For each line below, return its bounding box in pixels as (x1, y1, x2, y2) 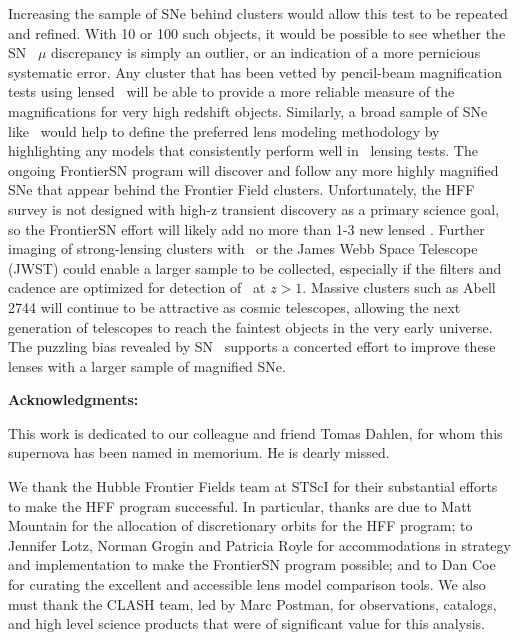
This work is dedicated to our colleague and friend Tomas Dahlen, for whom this (8, 422, 503, 443)
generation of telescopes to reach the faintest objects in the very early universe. (8, 316, 493, 337)
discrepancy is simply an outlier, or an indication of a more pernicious (51, 42, 481, 63)
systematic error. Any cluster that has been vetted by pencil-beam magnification (8, 61, 502, 82)
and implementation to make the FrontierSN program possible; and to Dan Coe (8, 554, 496, 575)
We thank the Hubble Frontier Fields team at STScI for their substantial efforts (8, 476, 498, 497)
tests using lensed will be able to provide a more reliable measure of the (8, 81, 455, 102)
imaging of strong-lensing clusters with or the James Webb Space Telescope (8, 238, 478, 259)
